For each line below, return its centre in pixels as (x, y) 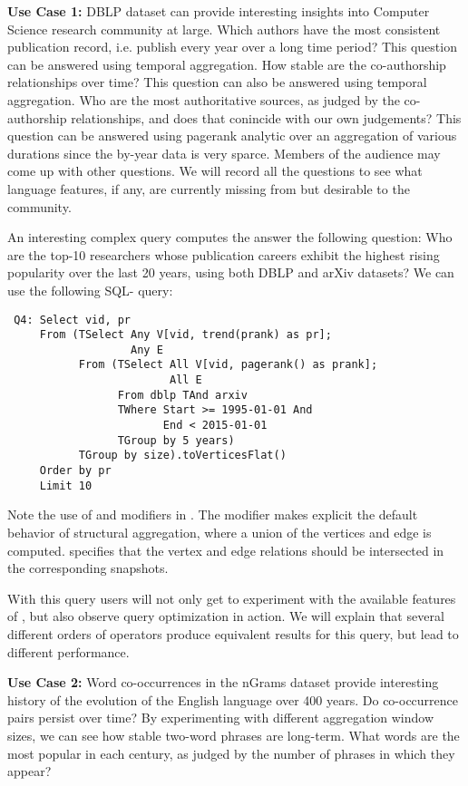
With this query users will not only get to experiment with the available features (232, 598)
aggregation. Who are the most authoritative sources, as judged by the (204, 99)
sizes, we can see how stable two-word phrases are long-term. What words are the (234, 735)
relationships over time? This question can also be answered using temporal (217, 82)
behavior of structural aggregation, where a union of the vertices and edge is (219, 532)
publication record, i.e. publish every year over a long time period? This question (232, 47)
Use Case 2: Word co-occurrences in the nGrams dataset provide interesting (223, 682)
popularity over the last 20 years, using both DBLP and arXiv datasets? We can (231, 272)
